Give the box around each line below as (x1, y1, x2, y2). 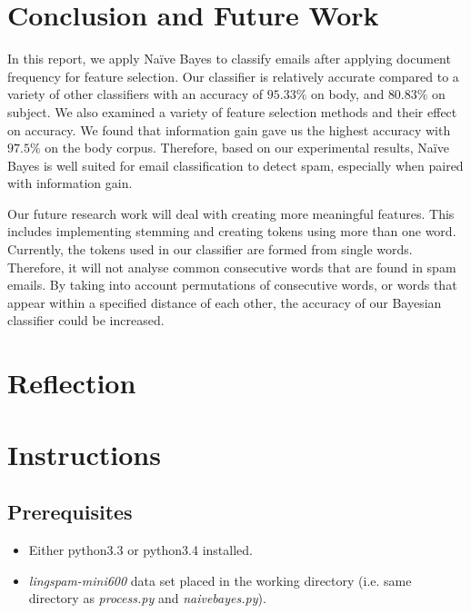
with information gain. (7, 173, 133, 193)
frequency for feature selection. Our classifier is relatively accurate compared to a (7, 66, 459, 85)
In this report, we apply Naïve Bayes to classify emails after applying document (7, 49, 451, 68)
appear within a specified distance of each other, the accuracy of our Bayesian (7, 292, 442, 312)
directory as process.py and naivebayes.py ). (28, 589, 266, 608)
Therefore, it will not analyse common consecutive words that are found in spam (7, 257, 456, 276)
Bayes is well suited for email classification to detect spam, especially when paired (7, 155, 464, 174)
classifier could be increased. (7, 311, 165, 330)
